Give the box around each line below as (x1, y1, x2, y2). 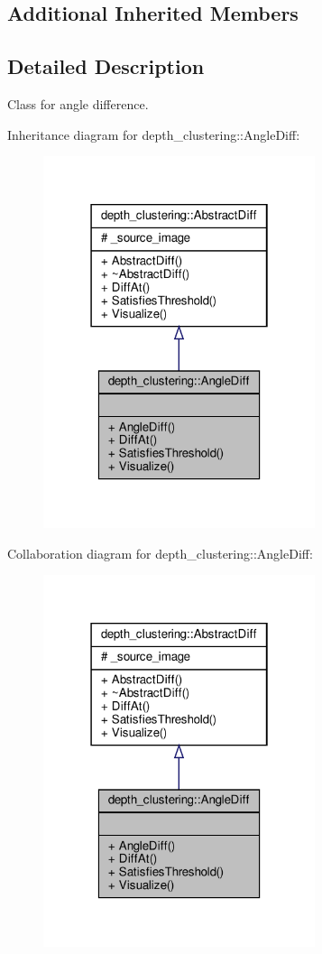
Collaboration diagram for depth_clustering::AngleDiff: (7, 543, 313, 562)
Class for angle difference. (7, 94, 149, 113)
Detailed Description (7, 52, 205, 80)
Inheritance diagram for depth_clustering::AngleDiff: (7, 125, 300, 144)
